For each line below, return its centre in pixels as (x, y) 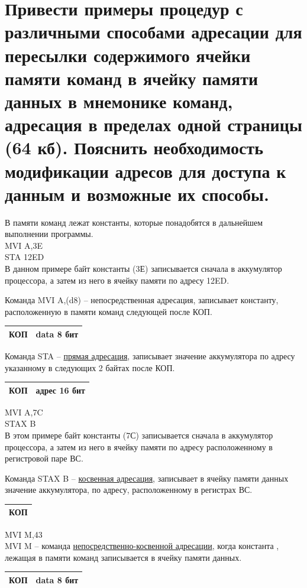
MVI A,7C (24, 412)
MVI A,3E (24, 245)
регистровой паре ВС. (44, 458)
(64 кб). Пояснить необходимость (134, 147)
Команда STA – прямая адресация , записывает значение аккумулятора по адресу (150, 355)
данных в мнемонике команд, (119, 101)
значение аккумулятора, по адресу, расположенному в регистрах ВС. (129, 490)
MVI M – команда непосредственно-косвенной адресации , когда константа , (142, 546)
